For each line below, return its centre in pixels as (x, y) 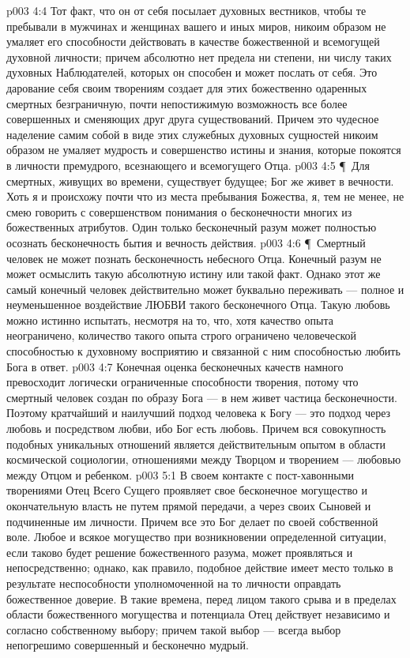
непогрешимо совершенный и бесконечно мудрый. (128, 645)
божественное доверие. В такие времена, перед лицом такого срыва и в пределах (201, 598)
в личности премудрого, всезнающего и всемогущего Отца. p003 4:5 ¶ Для (188, 165)
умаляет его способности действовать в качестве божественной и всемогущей (193, 41)
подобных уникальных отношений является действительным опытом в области (196, 444)
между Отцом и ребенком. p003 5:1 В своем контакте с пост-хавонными (181, 474)
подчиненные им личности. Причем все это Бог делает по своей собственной (192, 521)
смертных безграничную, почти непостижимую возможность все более (177, 103)
